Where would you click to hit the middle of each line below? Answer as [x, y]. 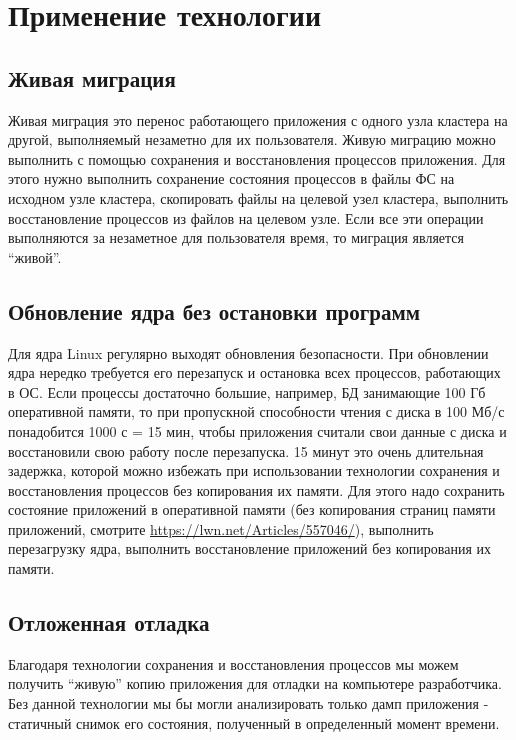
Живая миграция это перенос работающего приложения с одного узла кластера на [258, 119]
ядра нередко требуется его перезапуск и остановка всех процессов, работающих [254, 372]
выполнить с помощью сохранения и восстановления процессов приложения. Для [257, 158]
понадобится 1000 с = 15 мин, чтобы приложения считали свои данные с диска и [257, 430]
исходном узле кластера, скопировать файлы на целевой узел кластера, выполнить [258, 197]
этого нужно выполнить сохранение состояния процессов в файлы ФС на [231, 178]
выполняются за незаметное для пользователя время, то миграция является [236, 237]
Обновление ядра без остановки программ [214, 310]
